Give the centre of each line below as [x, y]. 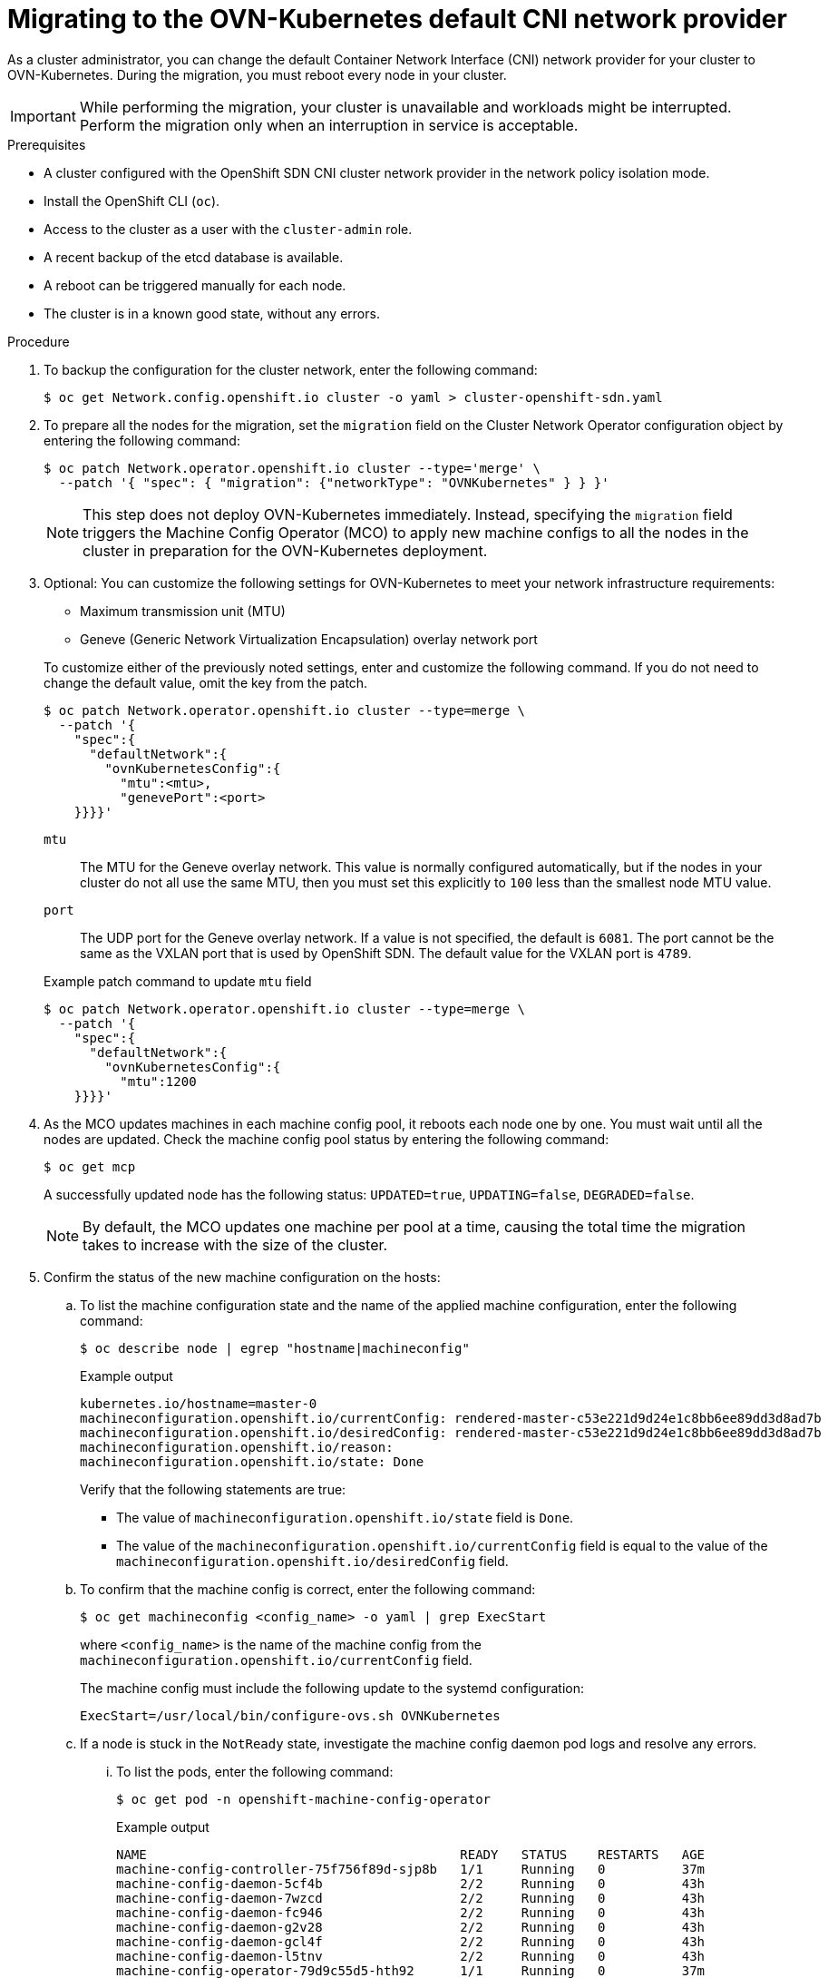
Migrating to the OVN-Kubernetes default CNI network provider [397, 19]
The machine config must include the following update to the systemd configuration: [332, 1688]
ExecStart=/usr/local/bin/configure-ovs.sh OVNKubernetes [290, 1715]
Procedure [39, 341]
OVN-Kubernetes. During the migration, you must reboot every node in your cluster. [257, 74]
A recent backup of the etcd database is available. [194, 257]
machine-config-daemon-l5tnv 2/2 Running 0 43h [411, 1956]
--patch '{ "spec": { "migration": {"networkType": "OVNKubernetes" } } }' [334, 482]
